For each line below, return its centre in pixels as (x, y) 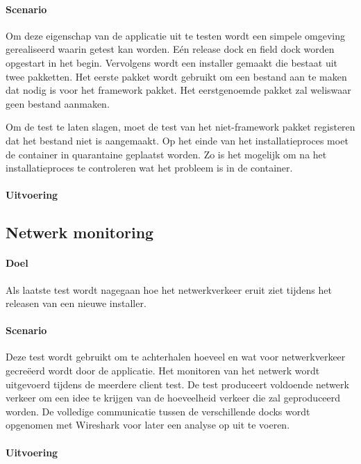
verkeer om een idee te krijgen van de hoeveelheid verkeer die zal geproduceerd (173, 398)
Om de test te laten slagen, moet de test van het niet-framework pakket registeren (180, 127)
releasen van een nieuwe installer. (76, 303)
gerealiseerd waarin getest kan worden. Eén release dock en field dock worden (170, 49)
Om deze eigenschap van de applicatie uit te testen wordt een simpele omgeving (176, 35)
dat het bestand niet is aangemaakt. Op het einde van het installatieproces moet (177, 140)
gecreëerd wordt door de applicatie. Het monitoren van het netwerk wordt (163, 371)
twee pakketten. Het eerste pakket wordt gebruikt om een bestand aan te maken (176, 76)
